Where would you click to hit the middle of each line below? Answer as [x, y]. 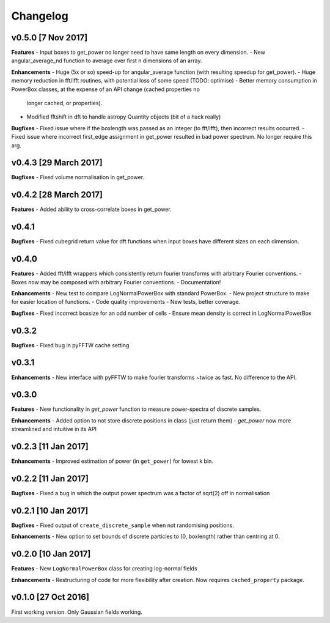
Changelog [40, 16]
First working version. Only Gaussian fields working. [77, 612]
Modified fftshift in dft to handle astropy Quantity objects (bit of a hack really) [124, 117]
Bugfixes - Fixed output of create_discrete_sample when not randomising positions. [123, 525]
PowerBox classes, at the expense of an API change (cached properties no [105, 89]
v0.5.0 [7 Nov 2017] [50, 38]
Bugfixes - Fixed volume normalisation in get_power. [78, 177]
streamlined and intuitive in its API [54, 429]
